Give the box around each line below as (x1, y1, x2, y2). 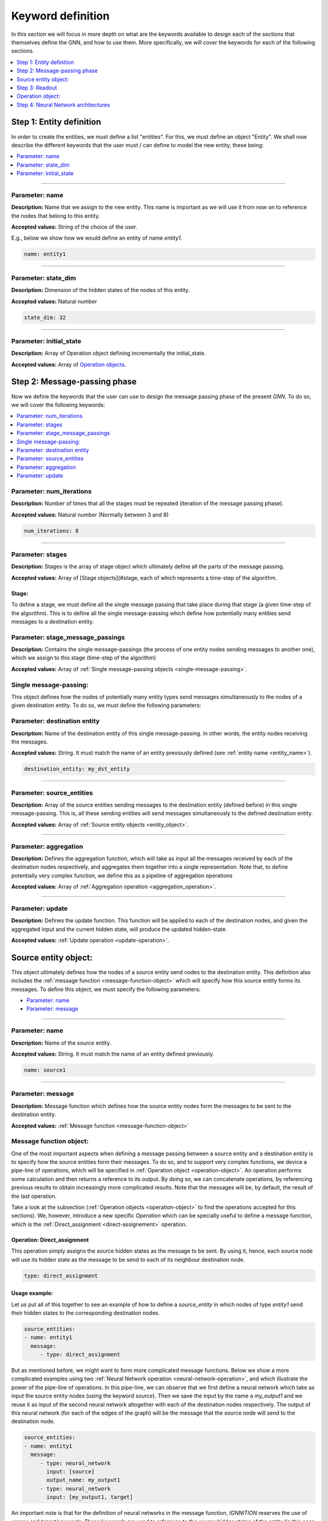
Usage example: (11, 1290, 53, 1297)
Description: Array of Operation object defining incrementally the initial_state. (11, 350, 206, 357)
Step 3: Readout (16, 84, 57, 91)
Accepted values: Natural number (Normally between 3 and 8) (11, 511, 169, 518)
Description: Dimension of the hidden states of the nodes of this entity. (11, 287, 190, 294)
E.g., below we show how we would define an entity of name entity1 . (11, 234, 182, 242)
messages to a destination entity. (11, 618, 94, 625)
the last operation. (11, 1192, 57, 1200)
